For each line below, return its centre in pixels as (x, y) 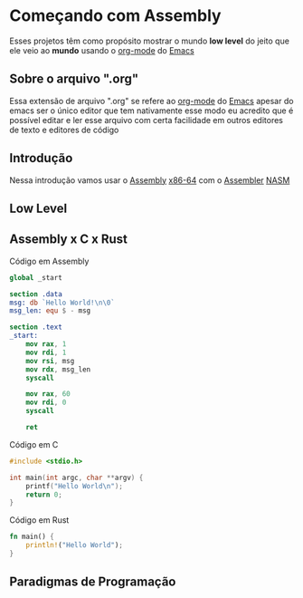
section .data (36, 294)
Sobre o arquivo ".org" (74, 79)
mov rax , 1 (46, 344)
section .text (36, 327)
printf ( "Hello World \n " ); (75, 486)
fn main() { (32, 537)
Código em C (34, 444)
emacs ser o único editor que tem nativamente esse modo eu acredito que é (151, 111)
